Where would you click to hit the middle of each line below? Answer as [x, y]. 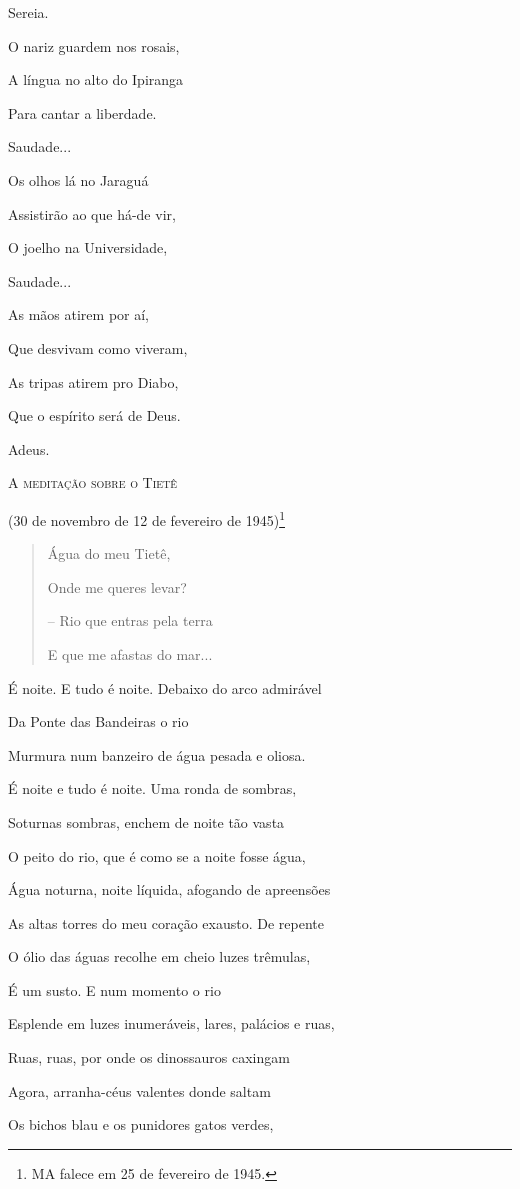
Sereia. [28, 12]
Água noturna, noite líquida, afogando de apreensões [169, 889]
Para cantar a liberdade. [82, 112]
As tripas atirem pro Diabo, [93, 381]
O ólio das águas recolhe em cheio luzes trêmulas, [159, 956]
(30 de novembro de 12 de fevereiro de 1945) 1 [146, 518]
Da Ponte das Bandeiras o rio [98, 721]
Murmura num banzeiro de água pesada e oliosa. [157, 754]
